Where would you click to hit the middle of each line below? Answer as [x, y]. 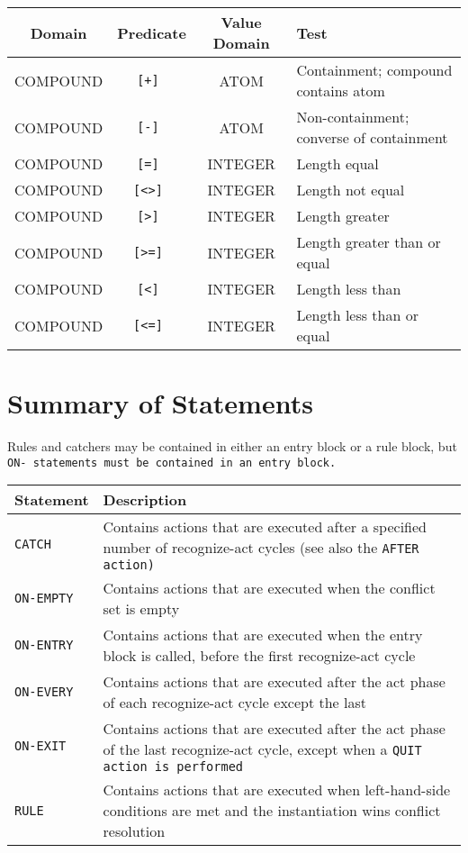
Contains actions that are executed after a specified [265, 527]
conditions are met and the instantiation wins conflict [272, 811]
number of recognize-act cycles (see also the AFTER [261, 548]
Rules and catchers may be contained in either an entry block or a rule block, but [232, 446]
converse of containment [372, 137]
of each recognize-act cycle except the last [235, 703]
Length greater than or [369, 242]
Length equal [337, 163]
